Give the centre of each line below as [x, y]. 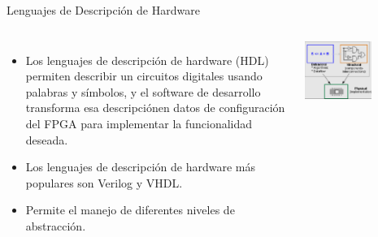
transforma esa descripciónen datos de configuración [155, 108]
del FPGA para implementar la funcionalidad [139, 123]
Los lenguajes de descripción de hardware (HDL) [147, 60]
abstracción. [56, 225]
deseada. [47, 139]
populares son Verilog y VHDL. [104, 182]
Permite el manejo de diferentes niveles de [130, 210]
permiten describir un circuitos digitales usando [144, 76]
